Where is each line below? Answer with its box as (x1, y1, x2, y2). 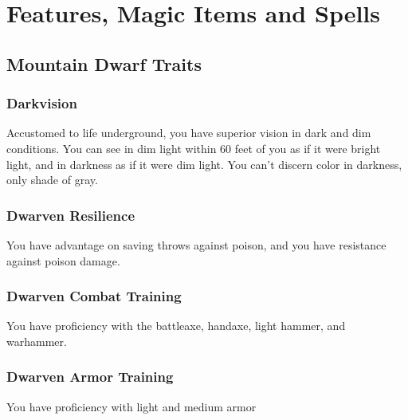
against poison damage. (6, 252, 120, 269)
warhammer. (6, 332, 67, 349)
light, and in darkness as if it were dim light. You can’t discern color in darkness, (6, 155, 402, 172)
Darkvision (6, 93, 77, 113)
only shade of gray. (6, 171, 98, 188)
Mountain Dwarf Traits (6, 51, 202, 76)
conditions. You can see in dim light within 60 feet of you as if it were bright (6, 139, 381, 156)
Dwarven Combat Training (6, 286, 182, 306)
